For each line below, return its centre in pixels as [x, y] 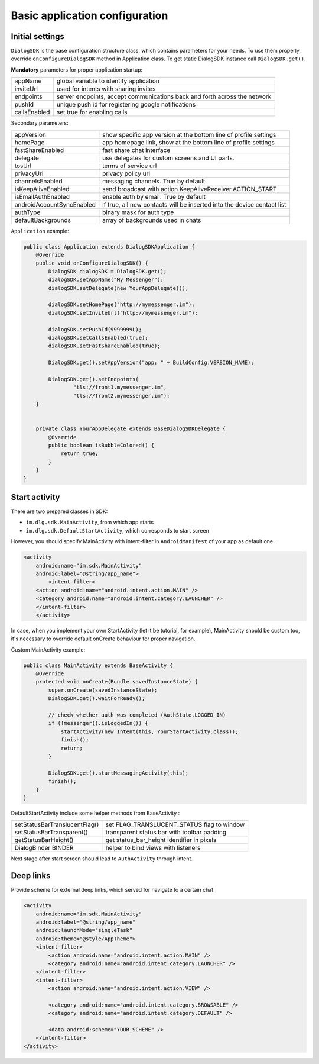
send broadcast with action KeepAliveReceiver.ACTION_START [190, 189]
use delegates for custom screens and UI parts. [168, 158]
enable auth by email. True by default [154, 196]
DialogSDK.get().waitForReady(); [97, 699]
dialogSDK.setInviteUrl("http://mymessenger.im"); [123, 313]
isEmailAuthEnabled [42, 196]
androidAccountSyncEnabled [55, 204]
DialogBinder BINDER [44, 848]
